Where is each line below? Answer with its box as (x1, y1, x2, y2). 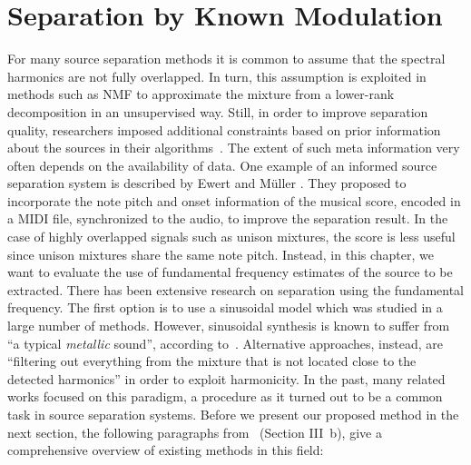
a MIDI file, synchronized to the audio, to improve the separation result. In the (7, 209, 448, 228)
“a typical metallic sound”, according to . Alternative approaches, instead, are (7, 333, 443, 352)
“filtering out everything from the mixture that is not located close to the (7, 351, 417, 371)
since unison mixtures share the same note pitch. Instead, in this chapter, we (7, 244, 435, 263)
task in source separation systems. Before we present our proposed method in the (7, 405, 459, 423)
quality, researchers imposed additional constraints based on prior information (7, 120, 441, 139)
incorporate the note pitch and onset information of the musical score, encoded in (7, 191, 461, 210)
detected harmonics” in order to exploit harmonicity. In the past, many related (7, 369, 446, 388)
